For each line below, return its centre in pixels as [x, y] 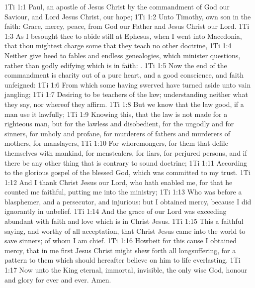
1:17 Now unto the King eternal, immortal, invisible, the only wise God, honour [126, 270]
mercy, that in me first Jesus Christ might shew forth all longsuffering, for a [120, 250]
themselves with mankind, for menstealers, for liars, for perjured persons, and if [126, 152]
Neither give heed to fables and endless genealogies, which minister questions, [123, 55]
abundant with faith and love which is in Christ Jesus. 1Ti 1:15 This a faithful [124, 221]
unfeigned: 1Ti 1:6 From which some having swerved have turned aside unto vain [128, 84]
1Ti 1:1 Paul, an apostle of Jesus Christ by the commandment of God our [117, 6]
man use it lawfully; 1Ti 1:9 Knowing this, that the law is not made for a [116, 114]
